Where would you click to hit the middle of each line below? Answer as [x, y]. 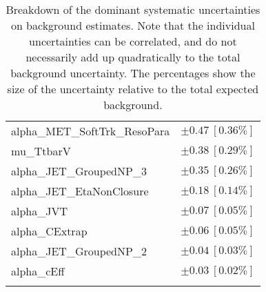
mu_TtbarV [41, 151]
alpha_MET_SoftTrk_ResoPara [91, 131]
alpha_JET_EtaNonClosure [80, 191]
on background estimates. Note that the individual [133, 25]
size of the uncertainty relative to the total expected [133, 89]
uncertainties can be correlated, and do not [133, 41]
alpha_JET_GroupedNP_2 [79, 251]
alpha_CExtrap [49, 231]
